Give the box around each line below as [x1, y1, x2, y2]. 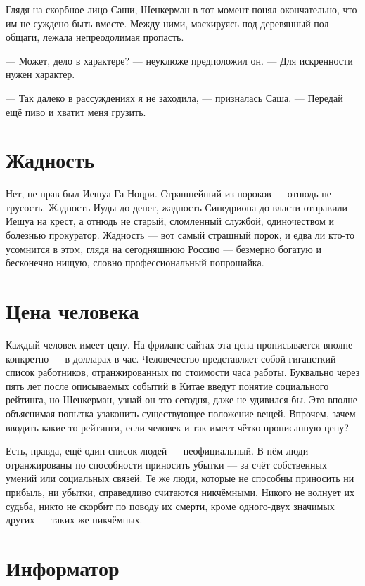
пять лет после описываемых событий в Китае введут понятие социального [6, 378, 329, 393]
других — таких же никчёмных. [6, 512, 143, 527]
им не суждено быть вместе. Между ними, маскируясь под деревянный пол [6, 15, 329, 30]
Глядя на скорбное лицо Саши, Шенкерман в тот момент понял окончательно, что [6, 2, 357, 16]
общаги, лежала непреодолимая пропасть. [6, 30, 184, 44]
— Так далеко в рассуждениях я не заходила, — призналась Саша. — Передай [6, 90, 343, 105]
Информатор [6, 553, 120, 582]
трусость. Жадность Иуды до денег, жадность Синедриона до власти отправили [6, 200, 347, 214]
